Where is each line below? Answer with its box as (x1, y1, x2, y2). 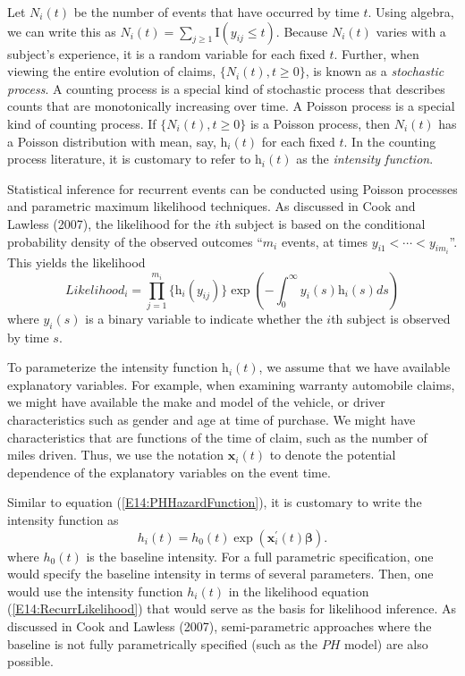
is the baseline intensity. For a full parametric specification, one (86, 546, 434, 565)
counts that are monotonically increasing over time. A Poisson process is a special (7, 97, 455, 115)
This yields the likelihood (7, 252, 146, 271)
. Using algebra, (368, 3, 454, 21)
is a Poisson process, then (249, 114, 391, 132)
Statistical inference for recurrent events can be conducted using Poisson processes (7, 179, 458, 198)
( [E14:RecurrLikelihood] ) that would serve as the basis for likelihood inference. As (7, 599, 457, 618)
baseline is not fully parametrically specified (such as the (7, 634, 317, 653)
